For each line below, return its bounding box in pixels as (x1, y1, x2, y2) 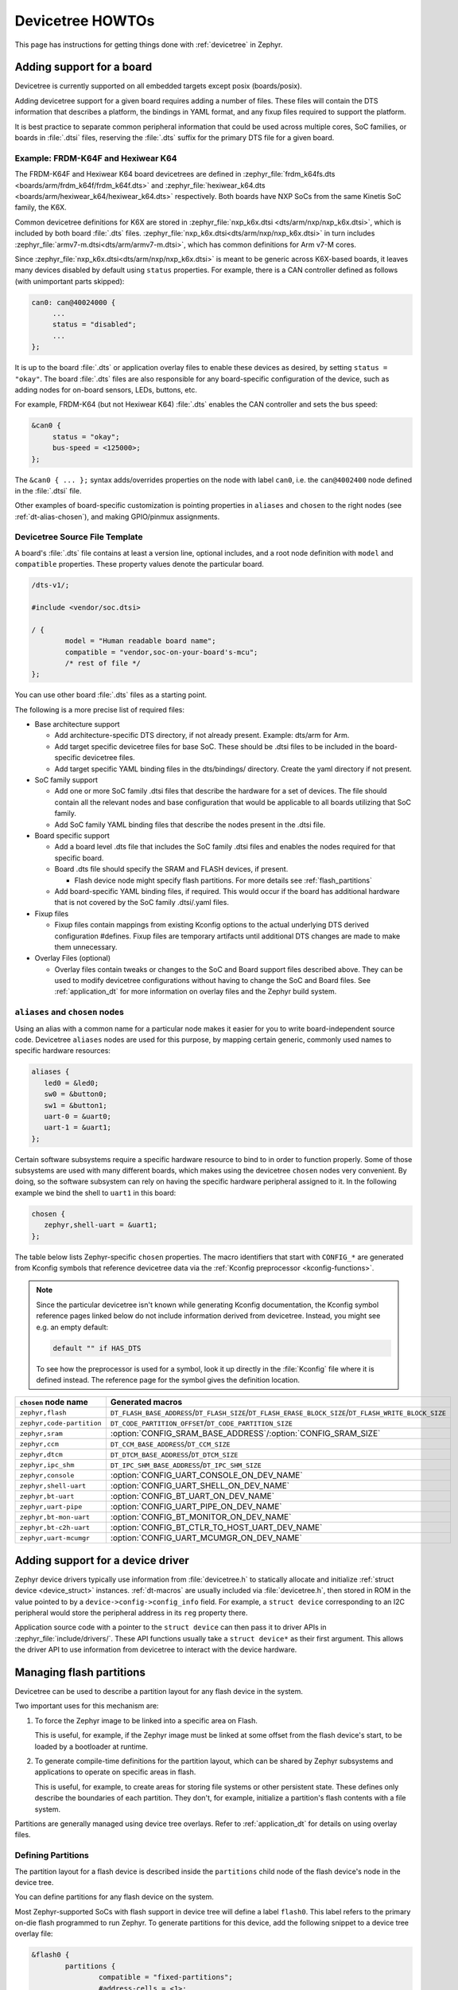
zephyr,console (19, 1471, 75, 1480)
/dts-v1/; (31, 581, 70, 590)
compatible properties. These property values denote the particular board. (14, 560, 264, 569)
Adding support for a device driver (14, 1553, 190, 1567)
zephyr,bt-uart (19, 1492, 75, 1500)
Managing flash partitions (14, 1666, 146, 1679)
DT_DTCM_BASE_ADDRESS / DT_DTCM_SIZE (110, 1449, 239, 1460)
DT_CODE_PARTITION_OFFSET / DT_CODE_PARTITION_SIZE (110, 1418, 293, 1429)
